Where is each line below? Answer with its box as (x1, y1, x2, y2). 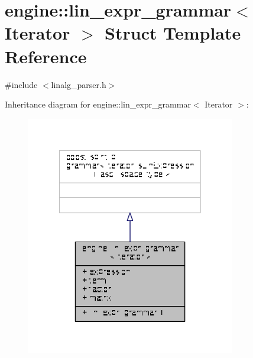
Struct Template (105, 21, 241, 45)
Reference (5, 44, 87, 68)
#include (5, 78, 38, 90)
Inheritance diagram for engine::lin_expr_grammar (5, 98, 191, 110)
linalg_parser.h (51, 78, 106, 90)
